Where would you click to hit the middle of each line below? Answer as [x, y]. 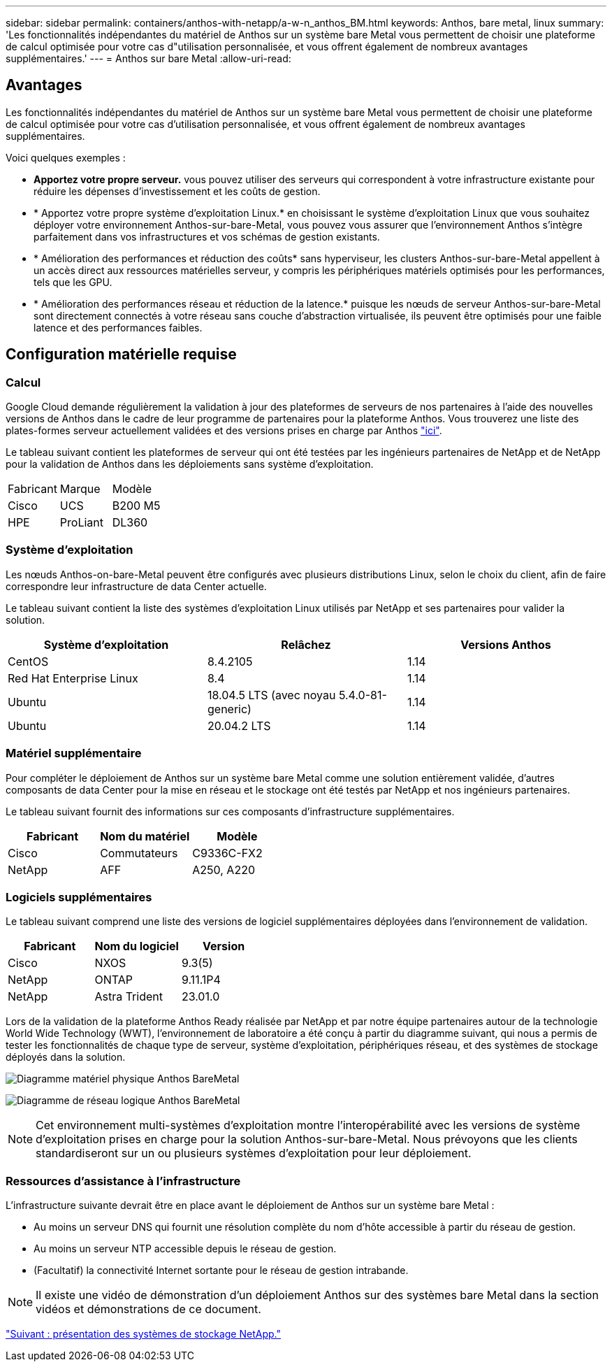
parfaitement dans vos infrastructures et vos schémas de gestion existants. [207, 236]
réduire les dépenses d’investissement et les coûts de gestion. [177, 191]
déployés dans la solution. [66, 1057]
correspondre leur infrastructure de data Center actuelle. [136, 586]
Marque [80, 489]
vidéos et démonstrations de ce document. [148, 1309]
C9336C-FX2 [227, 853]
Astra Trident [129, 997]
